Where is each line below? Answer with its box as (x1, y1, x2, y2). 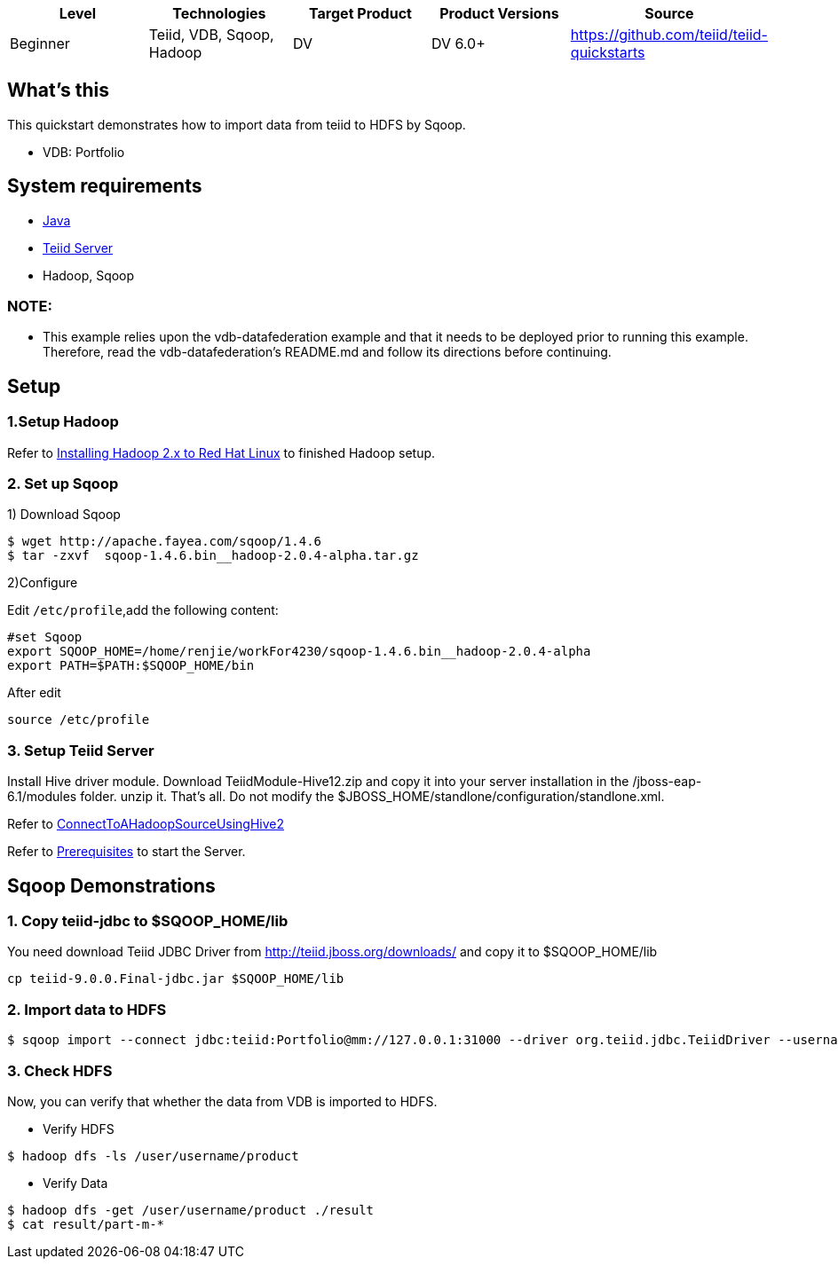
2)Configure (7, 575, 78, 591)
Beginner (10, 35, 70, 52)
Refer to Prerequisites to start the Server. (7, 844, 246, 860)
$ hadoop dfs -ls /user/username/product (7, 1148, 299, 1163)
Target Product (309, 4, 412, 22)
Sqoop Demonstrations (7, 874, 216, 897)
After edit (7, 685, 61, 701)
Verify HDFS (43, 1121, 115, 1136)
